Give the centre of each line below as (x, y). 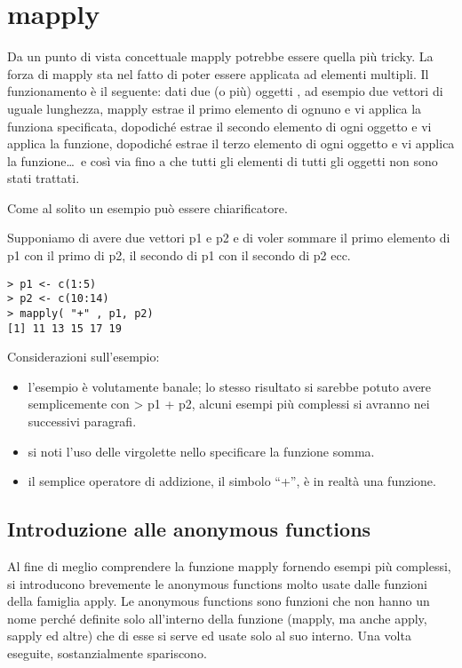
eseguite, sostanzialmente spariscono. (107, 653)
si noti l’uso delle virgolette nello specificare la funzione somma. (201, 451)
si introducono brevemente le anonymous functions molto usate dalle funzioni (217, 583)
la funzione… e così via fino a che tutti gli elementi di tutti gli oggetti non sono (223, 160)
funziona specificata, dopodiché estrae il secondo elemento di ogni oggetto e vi (219, 126)
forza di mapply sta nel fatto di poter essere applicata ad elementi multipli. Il (218, 73)
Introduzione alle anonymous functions (189, 529)
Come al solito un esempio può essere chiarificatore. (147, 207)
